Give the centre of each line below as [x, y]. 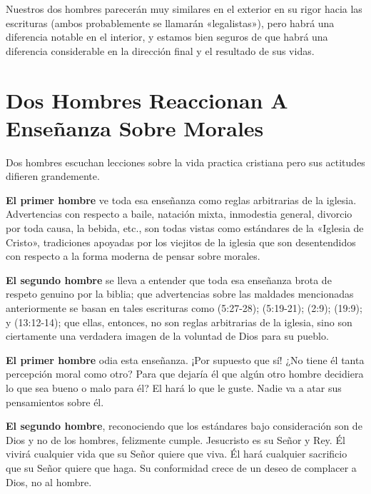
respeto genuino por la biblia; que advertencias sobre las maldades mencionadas [180, 294]
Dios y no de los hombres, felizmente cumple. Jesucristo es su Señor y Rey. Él [176, 439]
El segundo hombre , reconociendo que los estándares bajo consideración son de [184, 426]
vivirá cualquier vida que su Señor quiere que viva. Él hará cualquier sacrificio [177, 454]
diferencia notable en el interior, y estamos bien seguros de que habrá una [167, 37]
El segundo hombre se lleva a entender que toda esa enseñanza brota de [169, 279]
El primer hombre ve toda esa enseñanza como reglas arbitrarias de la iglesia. [181, 200]
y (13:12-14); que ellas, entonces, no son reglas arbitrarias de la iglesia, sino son [179, 322]
